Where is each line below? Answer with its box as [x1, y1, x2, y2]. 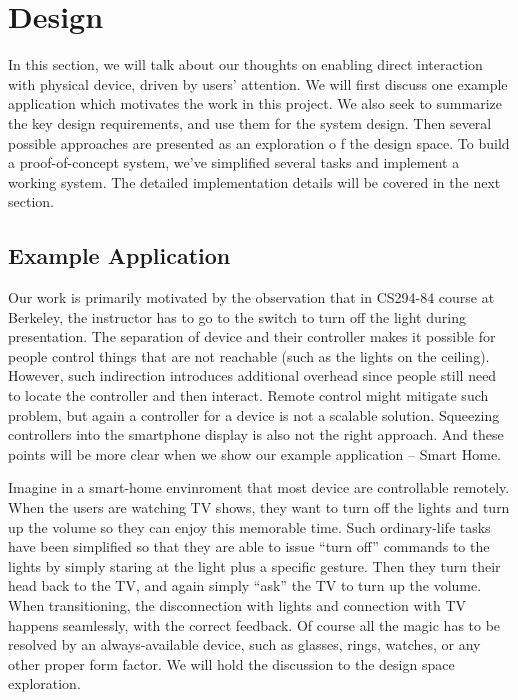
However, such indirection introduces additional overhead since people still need [8, 365, 497, 386]
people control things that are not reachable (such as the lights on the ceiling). [8, 345, 490, 366]
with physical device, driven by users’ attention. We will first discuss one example [8, 73, 508, 94]
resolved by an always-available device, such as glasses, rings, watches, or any [8, 634, 481, 655]
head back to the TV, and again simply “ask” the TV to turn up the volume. [8, 575, 482, 596]
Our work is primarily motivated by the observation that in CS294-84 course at [8, 287, 495, 308]
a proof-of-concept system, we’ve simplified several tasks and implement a [8, 152, 460, 173]
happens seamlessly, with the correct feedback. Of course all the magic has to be [8, 614, 501, 635]
